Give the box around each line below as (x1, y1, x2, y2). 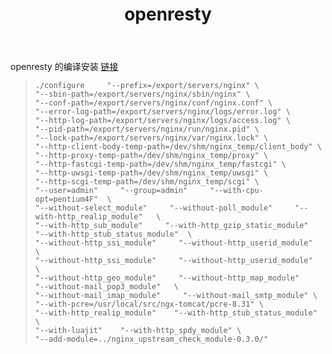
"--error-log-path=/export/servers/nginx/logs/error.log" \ (34, 107, 291, 117)
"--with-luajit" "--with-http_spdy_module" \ (34, 326, 242, 336)
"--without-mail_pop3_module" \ (34, 282, 179, 292)
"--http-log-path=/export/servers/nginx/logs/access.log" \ (34, 116, 291, 126)
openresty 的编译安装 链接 (10, 61, 119, 73)
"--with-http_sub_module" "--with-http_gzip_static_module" (34, 221, 309, 231)
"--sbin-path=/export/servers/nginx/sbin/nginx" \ (34, 89, 251, 100)
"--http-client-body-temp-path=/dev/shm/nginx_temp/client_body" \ (34, 142, 322, 152)
